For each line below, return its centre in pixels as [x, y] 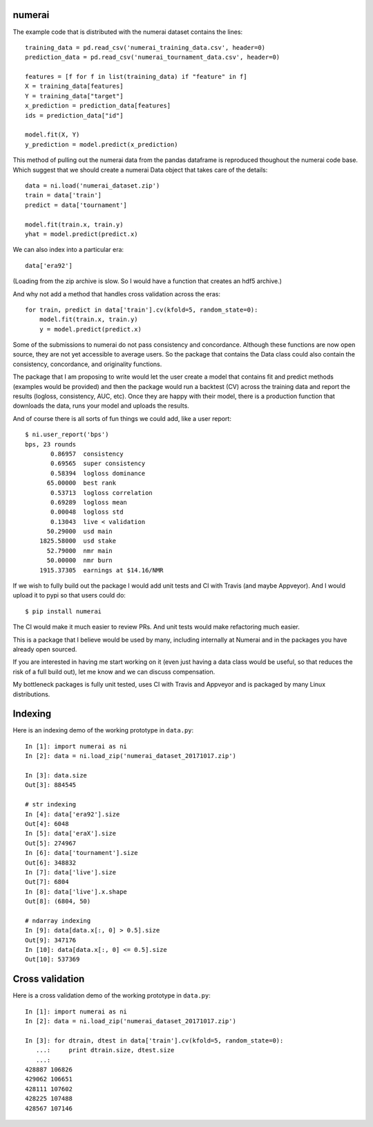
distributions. [31, 694]
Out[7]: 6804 [47, 882]
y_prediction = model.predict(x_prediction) [102, 144]
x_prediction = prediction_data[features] [98, 106]
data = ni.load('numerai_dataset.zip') [93, 186]
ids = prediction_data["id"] [74, 115]
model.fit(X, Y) [52, 135]
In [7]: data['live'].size [71, 872]
